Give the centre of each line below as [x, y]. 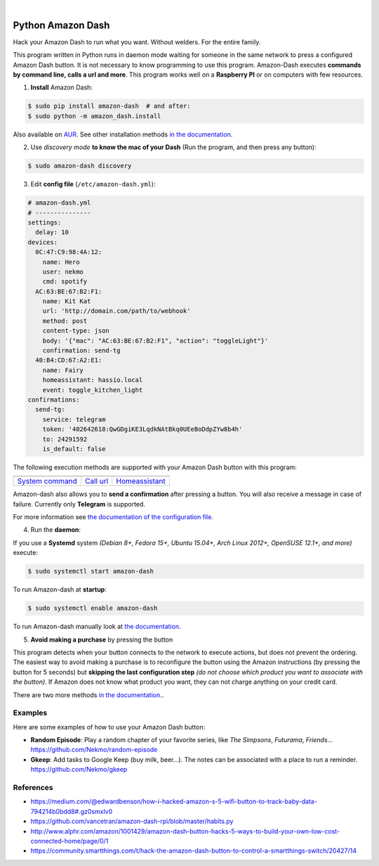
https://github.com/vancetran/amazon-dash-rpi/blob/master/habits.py [132, 821]
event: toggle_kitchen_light [93, 390]
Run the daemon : [55, 530]
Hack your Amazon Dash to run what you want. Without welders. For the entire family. [137, 42]
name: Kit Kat [67, 301]
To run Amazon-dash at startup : [60, 590]
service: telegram [74, 419]
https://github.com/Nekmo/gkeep [79, 770]
